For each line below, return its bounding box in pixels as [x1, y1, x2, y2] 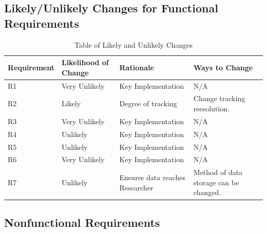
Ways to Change [193, 62, 253, 72]
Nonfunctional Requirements [4, 214, 160, 230]
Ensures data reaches [119, 172, 185, 183]
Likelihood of [61, 57, 109, 68]
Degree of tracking [119, 98, 177, 109]
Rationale [119, 62, 154, 72]
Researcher [119, 182, 154, 192]
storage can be [193, 177, 239, 187]
